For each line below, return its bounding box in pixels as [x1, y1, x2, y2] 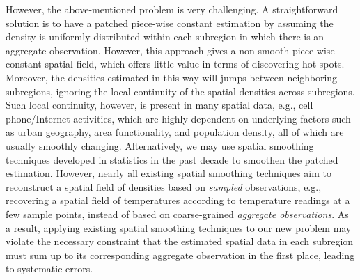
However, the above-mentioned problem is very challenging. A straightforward [6, 2, 338, 16]
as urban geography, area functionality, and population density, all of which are [6, 125, 344, 139]
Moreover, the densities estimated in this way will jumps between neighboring [6, 70, 338, 84]
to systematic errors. [6, 261, 93, 276]
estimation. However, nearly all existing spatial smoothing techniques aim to [6, 166, 331, 180]
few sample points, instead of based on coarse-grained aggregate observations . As [6, 206, 349, 221]
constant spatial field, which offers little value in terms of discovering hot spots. [6, 56, 345, 71]
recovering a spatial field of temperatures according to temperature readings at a [6, 193, 350, 208]
